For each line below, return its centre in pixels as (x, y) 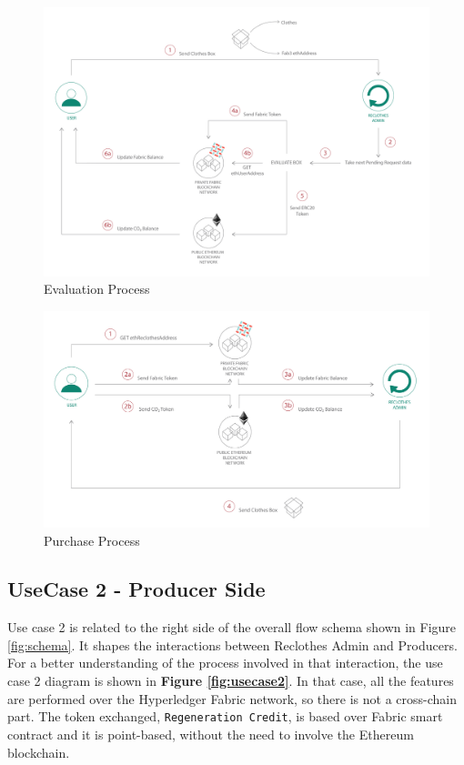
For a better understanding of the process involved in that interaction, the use (225, 663)
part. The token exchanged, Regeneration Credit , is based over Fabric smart (225, 716)
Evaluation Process (97, 289)
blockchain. (39, 752)
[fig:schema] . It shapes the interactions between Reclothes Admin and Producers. (232, 644)
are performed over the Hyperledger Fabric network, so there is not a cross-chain (232, 698)
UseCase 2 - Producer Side (136, 589)
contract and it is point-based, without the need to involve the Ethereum (211, 734)
